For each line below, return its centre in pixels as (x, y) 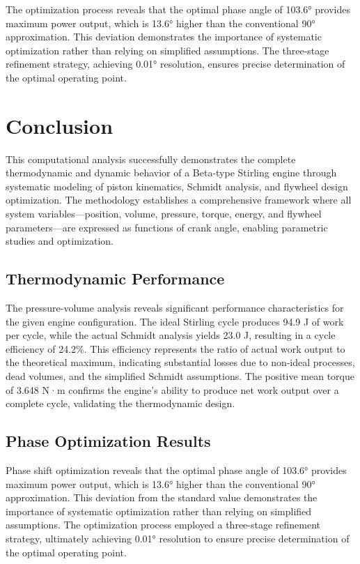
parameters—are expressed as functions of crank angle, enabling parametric (167, 227)
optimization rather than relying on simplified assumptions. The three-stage (167, 50)
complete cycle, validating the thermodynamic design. (120, 403)
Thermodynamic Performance (115, 279)
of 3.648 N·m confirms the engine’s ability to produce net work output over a (172, 389)
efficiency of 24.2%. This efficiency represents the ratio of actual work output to (175, 348)
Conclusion (60, 125)
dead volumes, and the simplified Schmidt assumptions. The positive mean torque (180, 376)
